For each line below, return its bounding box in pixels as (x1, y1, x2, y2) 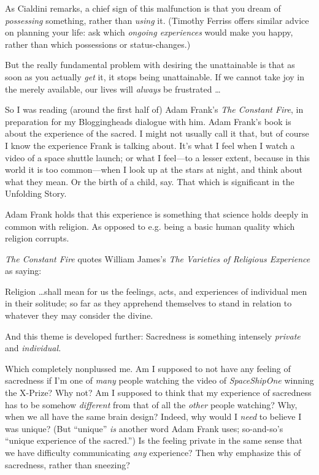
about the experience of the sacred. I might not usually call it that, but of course (5, 127, 309, 140)
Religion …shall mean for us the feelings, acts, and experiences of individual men (5, 284, 307, 297)
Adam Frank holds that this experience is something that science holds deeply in (5, 207, 309, 220)
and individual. (5, 341, 61, 354)
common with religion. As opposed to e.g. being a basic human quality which (5, 219, 295, 232)
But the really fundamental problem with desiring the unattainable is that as (5, 58, 295, 71)
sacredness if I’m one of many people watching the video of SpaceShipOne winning (5, 374, 314, 387)
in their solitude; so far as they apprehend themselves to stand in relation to (5, 297, 292, 310)
